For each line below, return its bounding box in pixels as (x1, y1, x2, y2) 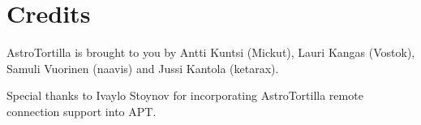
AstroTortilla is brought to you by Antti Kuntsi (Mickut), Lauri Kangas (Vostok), (6, 44, 415, 61)
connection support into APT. (6, 102, 157, 119)
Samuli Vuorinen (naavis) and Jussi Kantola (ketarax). (6, 59, 279, 76)
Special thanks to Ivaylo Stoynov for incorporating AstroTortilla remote (6, 87, 363, 104)
